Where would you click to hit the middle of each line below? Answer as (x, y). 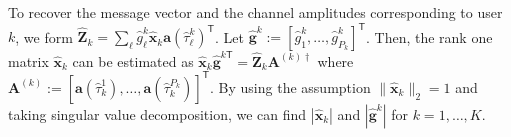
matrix (28, 60)
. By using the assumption (290, 86)
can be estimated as (133, 60)
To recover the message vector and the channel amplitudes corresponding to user (255, 12)
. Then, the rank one (429, 36)
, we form (44, 36)
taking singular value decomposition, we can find (157, 113)
